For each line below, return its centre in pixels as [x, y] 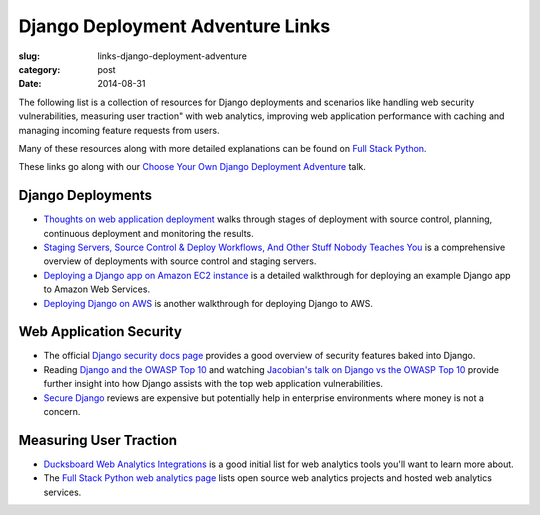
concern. [62, 411]
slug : [29, 56]
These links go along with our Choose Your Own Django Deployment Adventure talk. [192, 167]
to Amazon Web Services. [96, 289]
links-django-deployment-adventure [172, 56]
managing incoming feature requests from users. [119, 130]
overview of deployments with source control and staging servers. [180, 261]
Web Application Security [100, 331]
